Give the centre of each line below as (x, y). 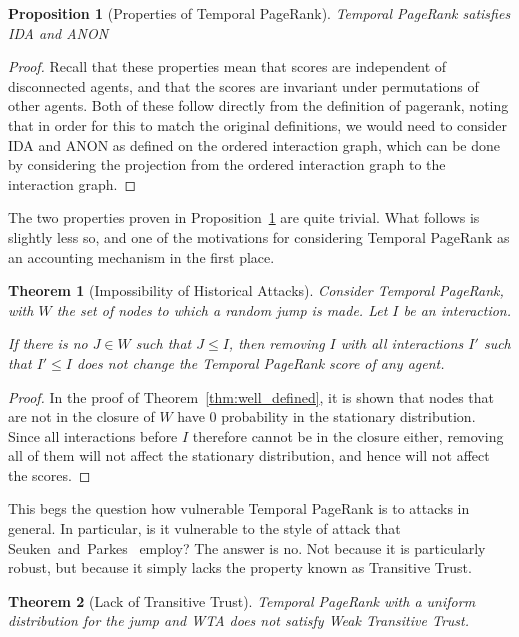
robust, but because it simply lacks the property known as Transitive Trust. (240, 567)
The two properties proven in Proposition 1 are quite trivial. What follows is (244, 217)
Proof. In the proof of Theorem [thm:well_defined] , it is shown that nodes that (251, 396)
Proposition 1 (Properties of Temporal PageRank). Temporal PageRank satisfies (259, 13)
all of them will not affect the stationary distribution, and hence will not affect (249, 455)
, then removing (276, 343)
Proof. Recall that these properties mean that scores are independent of (227, 66)
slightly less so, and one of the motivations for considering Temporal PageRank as (259, 236)
